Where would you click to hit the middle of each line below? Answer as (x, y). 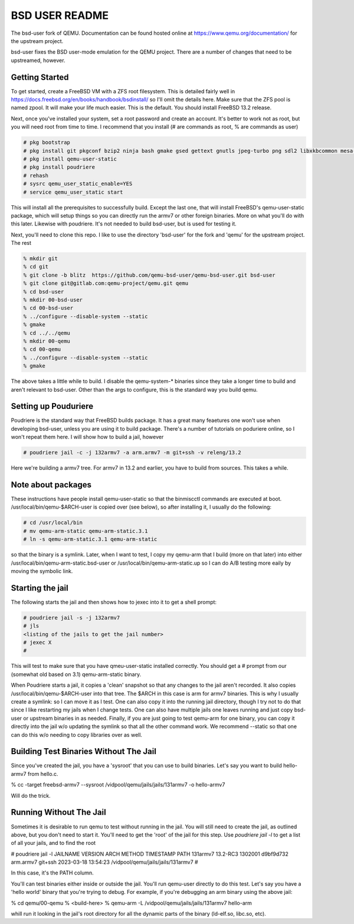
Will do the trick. (31, 795)
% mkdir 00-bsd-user (53, 300)
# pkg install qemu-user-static (70, 159)
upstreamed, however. (38, 60)
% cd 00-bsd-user (48, 308)
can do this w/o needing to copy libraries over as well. (77, 735)
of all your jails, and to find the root (53, 843)
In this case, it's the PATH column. (52, 873)
